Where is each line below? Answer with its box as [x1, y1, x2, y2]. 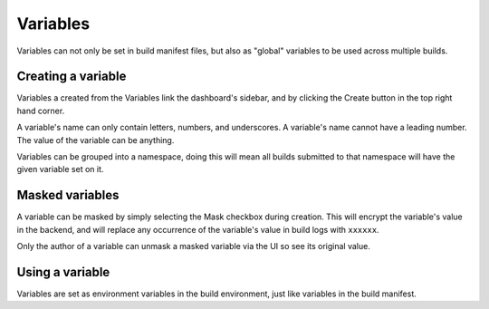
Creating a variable [16, 69, 127, 84]
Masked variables [16, 188, 120, 203]
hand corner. [16, 105, 65, 116]
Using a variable [16, 264, 110, 280]
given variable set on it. [16, 164, 104, 175]
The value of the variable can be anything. [16, 134, 175, 145]
